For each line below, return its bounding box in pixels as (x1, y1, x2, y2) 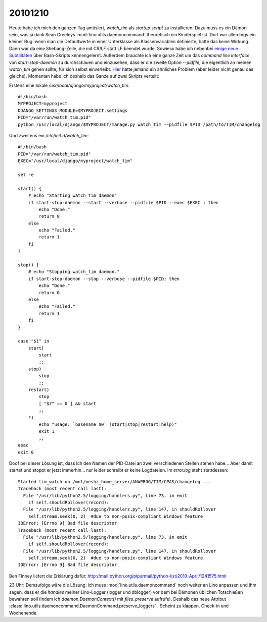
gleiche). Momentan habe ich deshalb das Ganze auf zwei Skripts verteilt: (9, 73, 159, 79)
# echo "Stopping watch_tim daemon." (28, 269, 120, 275)
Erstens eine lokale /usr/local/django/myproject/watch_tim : (9, 82, 130, 88)
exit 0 (18, 449, 34, 455)
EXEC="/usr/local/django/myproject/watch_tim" (18, 158, 133, 164)
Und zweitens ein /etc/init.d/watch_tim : (9, 133, 89, 139)
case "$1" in (18, 339, 49, 344)
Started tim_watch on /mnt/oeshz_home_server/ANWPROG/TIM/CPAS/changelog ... (18, 479, 211, 484)
